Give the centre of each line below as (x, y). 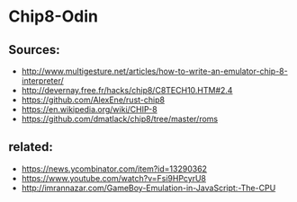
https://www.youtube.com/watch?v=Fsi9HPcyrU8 (113, 178)
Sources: (34, 50)
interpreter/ (42, 81)
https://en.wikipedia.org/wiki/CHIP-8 (90, 109)
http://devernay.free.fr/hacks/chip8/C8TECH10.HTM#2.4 (127, 90)
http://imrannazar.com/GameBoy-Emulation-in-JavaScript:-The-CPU (148, 188)
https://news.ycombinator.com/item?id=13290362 (114, 169)
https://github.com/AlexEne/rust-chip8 (93, 100)
